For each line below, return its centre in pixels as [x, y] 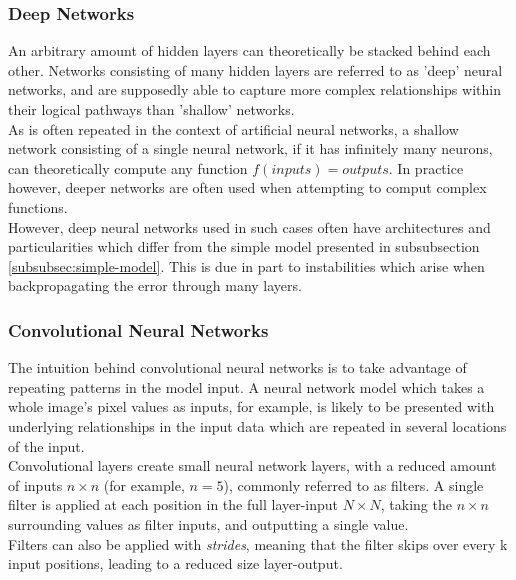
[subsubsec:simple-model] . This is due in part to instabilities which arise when [246, 265]
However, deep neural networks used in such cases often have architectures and [249, 226]
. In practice [426, 167]
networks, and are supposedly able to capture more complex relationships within [254, 89]
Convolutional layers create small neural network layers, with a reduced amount [252, 465]
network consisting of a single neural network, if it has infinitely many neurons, [250, 148]
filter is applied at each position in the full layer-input [173, 504]
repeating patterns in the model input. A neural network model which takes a [246, 386]
